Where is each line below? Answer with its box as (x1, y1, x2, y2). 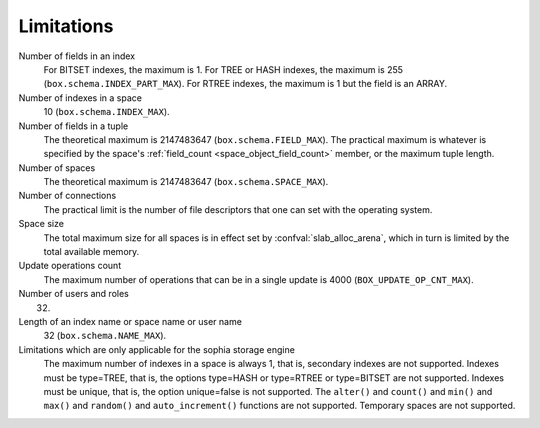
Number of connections (18, 190, 117, 202)
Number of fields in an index (18, 50, 135, 62)
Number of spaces (18, 161, 96, 174)
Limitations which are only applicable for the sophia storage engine (18, 343, 295, 355)
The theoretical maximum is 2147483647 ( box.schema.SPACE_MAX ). (43, 176, 329, 188)
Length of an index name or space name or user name (18, 315, 242, 327)
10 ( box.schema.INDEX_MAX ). (43, 106, 170, 118)
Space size (18, 218, 65, 230)
